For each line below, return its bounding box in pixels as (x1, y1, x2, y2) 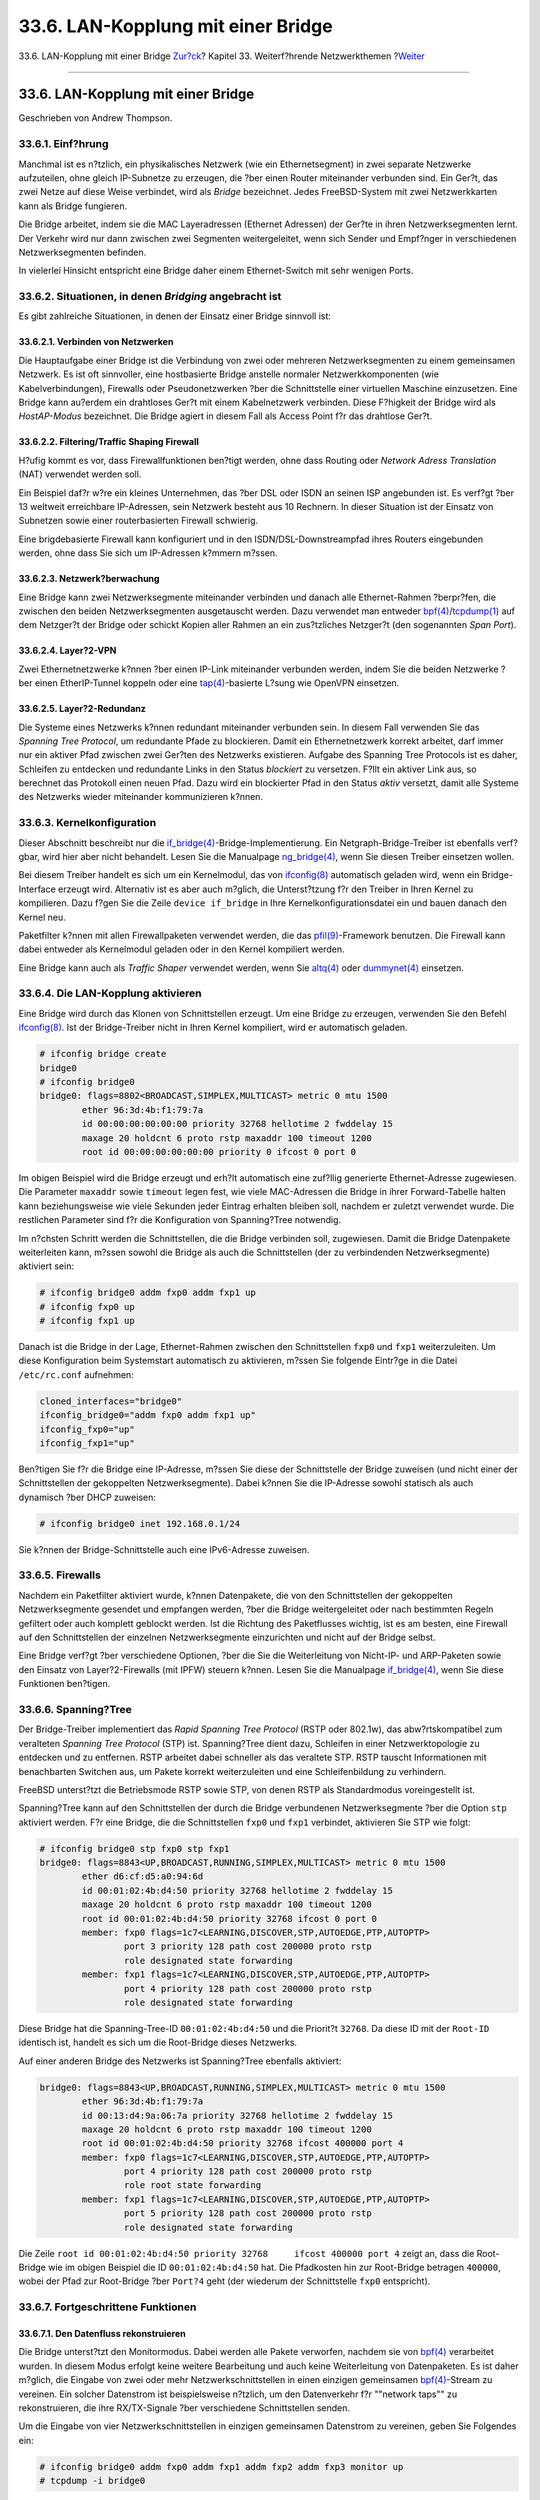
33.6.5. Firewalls (18, 1568, 102, 1582)
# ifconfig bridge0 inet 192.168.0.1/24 (39, 1518, 240, 1529)
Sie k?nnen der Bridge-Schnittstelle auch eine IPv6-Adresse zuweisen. (18, 1543, 310, 1555)
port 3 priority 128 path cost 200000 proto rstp (123, 1941, 372, 1952)
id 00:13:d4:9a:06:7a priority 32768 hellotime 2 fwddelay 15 (81, 2110, 394, 2121)
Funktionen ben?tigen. (18, 1678, 111, 1690)
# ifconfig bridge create (39, 1048, 167, 1060)
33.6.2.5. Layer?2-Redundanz (18, 703, 147, 715)
